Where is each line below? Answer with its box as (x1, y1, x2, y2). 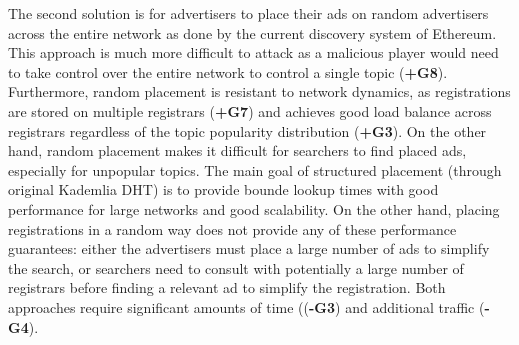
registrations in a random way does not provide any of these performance (8, 218, 457, 239)
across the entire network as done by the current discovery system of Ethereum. (8, 22, 497, 43)
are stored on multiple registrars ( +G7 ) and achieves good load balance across (8, 100, 492, 121)
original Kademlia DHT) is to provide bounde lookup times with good (8, 179, 439, 200)
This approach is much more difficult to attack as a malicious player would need (8, 42, 499, 63)
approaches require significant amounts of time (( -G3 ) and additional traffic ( (8, 296, 485, 317)
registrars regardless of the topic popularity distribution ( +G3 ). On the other (8, 120, 487, 141)
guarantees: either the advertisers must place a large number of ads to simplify (8, 238, 490, 259)
